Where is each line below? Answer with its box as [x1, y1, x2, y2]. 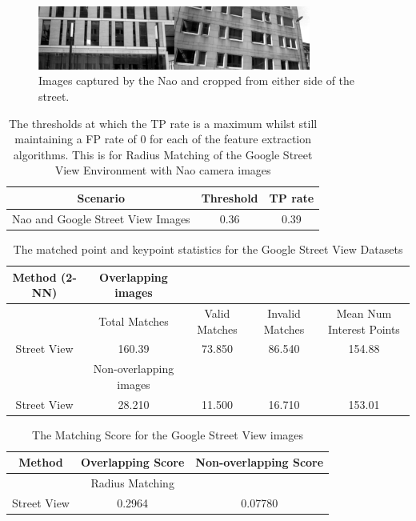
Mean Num [336, 304, 392, 321]
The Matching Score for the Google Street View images [32, 426, 304, 443]
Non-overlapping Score [195, 454, 324, 471]
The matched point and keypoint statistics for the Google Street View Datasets [13, 240, 403, 257]
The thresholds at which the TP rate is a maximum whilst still [9, 114, 318, 131]
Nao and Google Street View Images [12, 210, 190, 226]
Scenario [77, 189, 126, 206]
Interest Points [328, 320, 400, 337]
